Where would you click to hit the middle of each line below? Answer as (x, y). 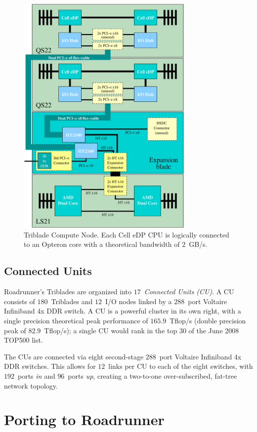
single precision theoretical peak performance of (76, 320)
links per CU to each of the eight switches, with (181, 366)
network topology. (31, 385)
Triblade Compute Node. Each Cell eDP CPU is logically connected (127, 234)
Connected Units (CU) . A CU (189, 292)
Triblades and (72, 301)
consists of (20, 301)
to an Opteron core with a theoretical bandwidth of (102, 244)
